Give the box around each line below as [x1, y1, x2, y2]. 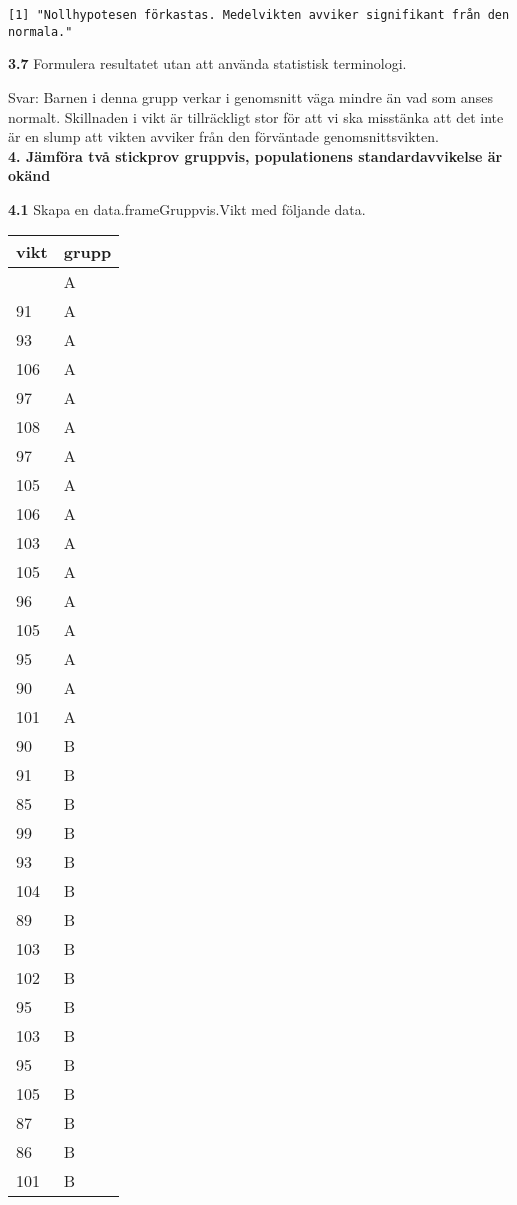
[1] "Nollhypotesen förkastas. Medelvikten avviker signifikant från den [8, 8, 510, 22]
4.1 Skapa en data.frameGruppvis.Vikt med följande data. [8, 198, 366, 219]
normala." [8, 24, 73, 39]
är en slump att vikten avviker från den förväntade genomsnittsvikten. [8, 126, 439, 147]
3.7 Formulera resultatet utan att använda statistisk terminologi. [8, 53, 407, 74]
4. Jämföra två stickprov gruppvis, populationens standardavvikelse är [8, 145, 503, 166]
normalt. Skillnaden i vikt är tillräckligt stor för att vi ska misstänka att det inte [8, 106, 504, 127]
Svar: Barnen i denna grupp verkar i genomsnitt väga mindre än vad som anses [8, 86, 493, 107]
